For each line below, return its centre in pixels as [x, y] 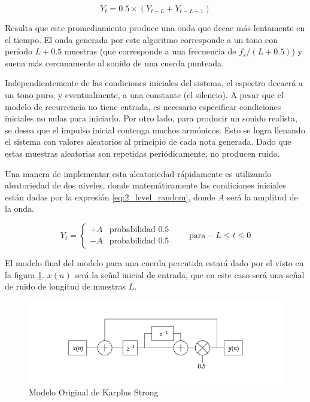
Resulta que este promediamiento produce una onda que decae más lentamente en [155, 28]
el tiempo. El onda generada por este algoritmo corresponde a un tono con [141, 39]
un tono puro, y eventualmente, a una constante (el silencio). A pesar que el [144, 94]
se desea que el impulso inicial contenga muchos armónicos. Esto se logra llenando [155, 130]
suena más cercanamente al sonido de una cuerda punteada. [114, 63]
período [19, 51]
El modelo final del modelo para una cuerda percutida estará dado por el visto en [154, 262]
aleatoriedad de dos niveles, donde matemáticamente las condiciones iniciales [145, 185]
